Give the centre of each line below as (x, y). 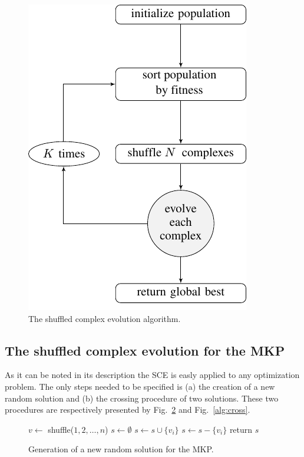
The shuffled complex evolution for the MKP (145, 350)
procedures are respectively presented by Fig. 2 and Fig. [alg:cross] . (128, 410)
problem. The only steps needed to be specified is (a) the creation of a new (140, 386)
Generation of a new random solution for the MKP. (121, 449)
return (241, 429)
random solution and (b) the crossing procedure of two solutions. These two (142, 398)
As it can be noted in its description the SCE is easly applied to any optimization (152, 375)
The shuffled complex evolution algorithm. (105, 318)
